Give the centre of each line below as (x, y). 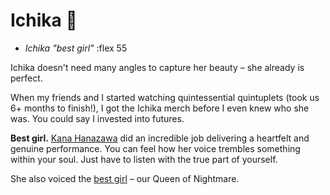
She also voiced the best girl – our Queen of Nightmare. (125, 178)
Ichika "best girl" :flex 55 (76, 48)
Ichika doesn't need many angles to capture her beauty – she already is (157, 67)
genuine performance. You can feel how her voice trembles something (155, 148)
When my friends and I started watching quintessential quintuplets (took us (165, 97)
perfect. (26, 78)
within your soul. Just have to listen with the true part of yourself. (144, 159)
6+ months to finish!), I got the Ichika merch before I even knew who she (160, 108)
